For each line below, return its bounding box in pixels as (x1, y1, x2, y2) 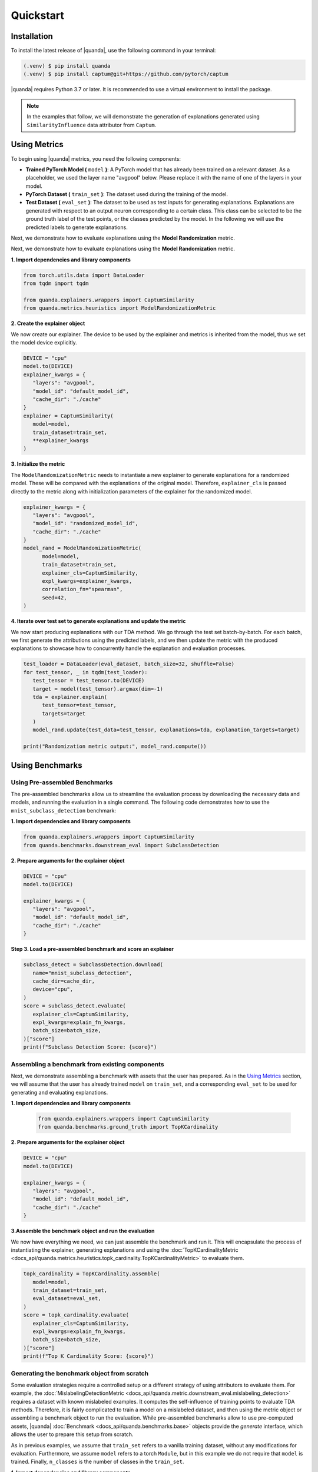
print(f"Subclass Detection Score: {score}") (23, 1044, 157, 1050)
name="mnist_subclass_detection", (32, 969, 132, 976)
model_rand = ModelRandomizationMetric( (23, 545, 141, 552)
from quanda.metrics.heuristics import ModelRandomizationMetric (23, 305, 216, 311)
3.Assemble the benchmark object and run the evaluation (11, 1228, 155, 1235)
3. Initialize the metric (11, 460, 65, 468)
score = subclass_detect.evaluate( (23, 1003, 126, 1009)
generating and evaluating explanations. (11, 1089, 108, 1096)
